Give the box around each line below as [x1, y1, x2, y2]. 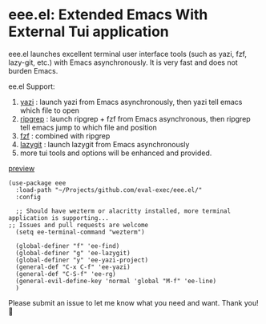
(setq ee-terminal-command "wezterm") [15, 228, 146, 236]
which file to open [19, 106, 80, 115]
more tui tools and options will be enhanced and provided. [19, 148, 212, 158]
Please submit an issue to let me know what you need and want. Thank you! [8, 298, 259, 307]
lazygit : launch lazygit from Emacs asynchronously [19, 139, 190, 149]
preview [8, 163, 35, 173]
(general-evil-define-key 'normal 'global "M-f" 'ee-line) [15, 277, 217, 285]
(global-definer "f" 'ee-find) [15, 242, 120, 250]
